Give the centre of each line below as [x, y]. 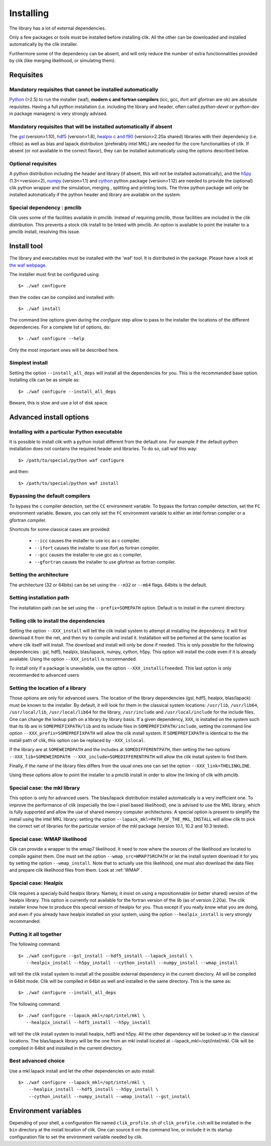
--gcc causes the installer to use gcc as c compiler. [88, 555]
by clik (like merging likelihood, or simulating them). [62, 61]
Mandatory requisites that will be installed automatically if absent [91, 127]
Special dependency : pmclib [45, 207]
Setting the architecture [39, 575]
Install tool [26, 246]
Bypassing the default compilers [50, 496]
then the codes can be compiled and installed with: [62, 297]
